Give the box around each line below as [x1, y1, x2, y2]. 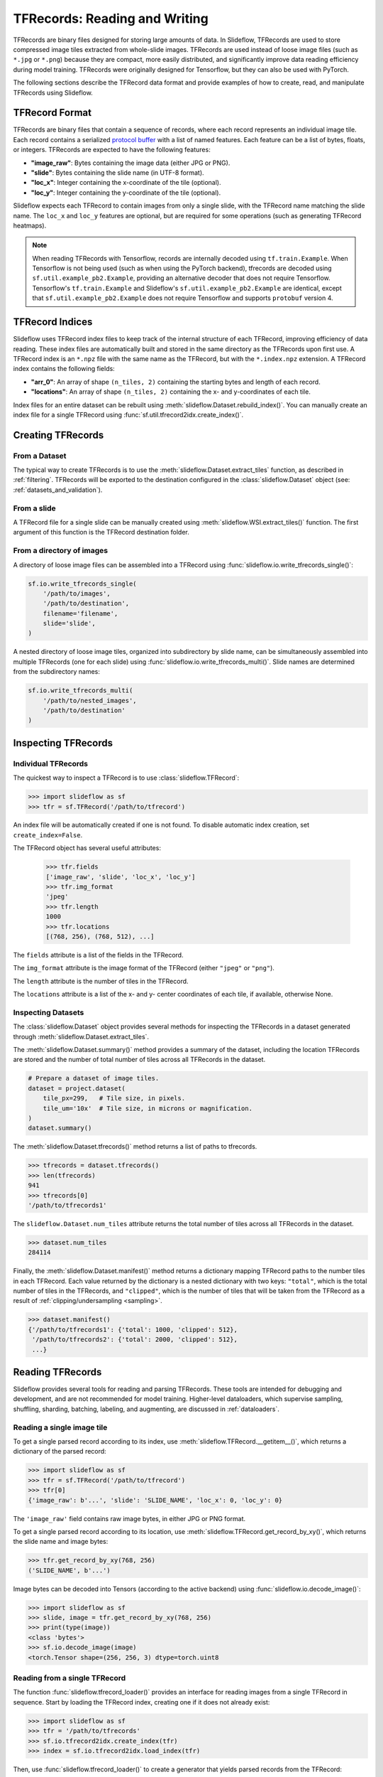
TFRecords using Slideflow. [13, 88, 94, 97]
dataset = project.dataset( [28, 1084, 126, 1092]
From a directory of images [13, 546, 109, 556]
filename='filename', [43, 609, 118, 618]
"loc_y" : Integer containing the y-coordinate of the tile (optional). [30, 188, 221, 197]
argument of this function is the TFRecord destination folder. [13, 528, 189, 537]
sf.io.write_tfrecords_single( [28, 579, 138, 588]
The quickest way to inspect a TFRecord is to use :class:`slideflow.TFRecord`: [13, 773, 240, 782]
